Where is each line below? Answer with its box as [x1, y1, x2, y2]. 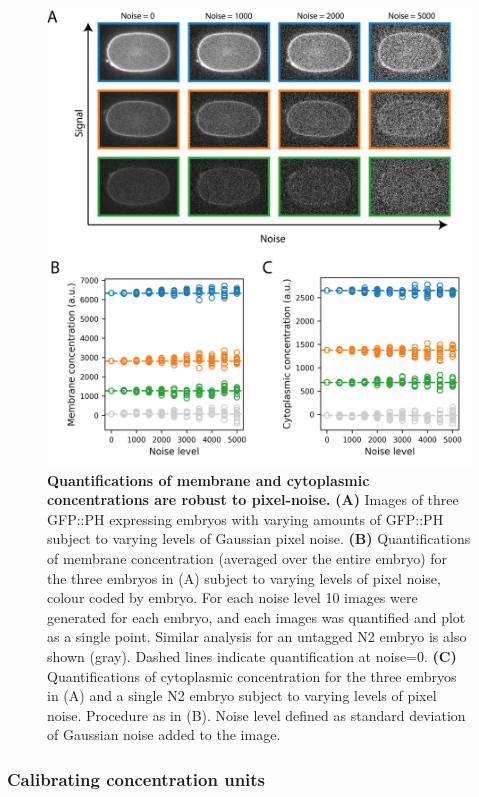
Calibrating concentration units [7, 766, 266, 791]
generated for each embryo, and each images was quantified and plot [47, 606, 466, 627]
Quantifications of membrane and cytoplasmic [47, 469, 370, 490]
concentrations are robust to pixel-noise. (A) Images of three [47, 489, 459, 510]
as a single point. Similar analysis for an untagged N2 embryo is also [47, 626, 467, 647]
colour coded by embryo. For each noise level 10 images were [47, 587, 418, 608]
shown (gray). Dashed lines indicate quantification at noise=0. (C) [47, 645, 457, 666]
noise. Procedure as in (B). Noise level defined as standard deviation [47, 704, 466, 725]
